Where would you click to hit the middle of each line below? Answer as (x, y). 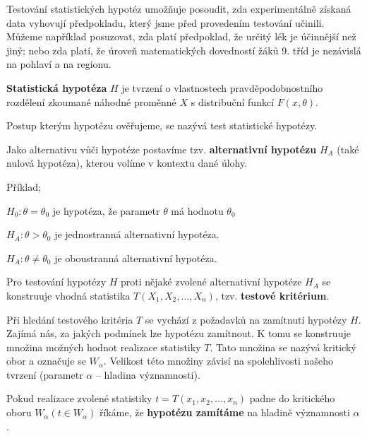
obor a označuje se (46, 361)
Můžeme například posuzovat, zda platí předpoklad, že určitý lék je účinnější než (181, 36)
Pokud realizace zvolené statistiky (79, 398)
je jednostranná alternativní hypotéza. (137, 234)
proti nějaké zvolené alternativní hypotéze (211, 282)
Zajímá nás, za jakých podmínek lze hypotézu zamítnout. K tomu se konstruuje (179, 333)
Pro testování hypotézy (56, 282)
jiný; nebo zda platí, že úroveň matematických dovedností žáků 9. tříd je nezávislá (184, 50)
